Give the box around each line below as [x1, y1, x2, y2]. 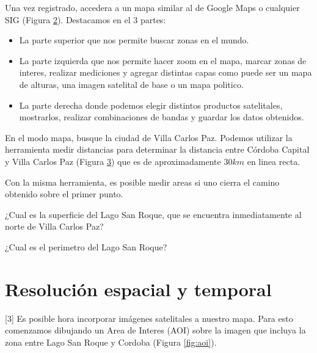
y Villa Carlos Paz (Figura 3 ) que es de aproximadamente [5, 155, 221, 167]
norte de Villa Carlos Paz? [5, 220, 104, 233]
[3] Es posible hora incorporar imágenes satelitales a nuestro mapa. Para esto [5, 311, 293, 324]
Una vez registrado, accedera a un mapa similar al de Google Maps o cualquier [5, 1, 300, 13]
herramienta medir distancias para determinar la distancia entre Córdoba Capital [5, 143, 310, 156]
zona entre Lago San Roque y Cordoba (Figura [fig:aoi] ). [5, 335, 217, 348]
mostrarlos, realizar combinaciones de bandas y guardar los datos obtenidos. [19, 111, 304, 123]
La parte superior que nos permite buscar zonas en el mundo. [19, 34, 249, 46]
